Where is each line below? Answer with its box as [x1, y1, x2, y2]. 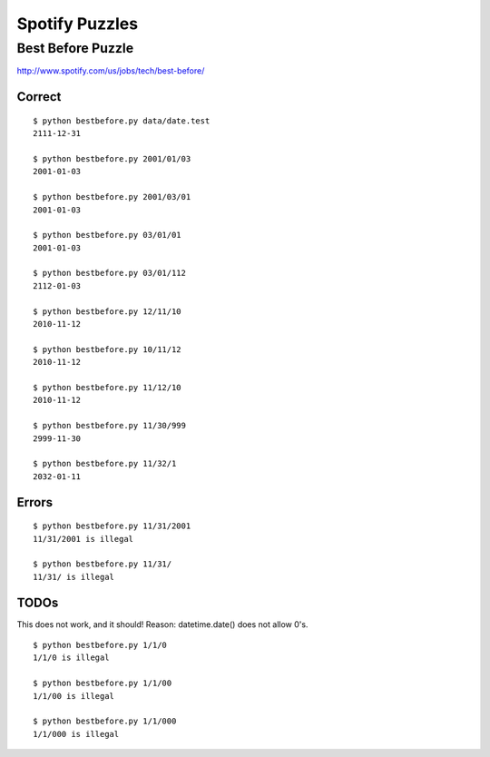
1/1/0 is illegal [33, 653, 110, 663]
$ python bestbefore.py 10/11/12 [33, 344, 181, 354]
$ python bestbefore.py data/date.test [33, 115, 211, 126]
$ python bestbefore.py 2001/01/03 [33, 153, 191, 163]
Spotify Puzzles [16, 14, 139, 34]
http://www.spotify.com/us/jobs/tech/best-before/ [16, 65, 205, 76]
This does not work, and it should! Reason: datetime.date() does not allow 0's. [16, 618, 309, 630]
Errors [16, 495, 54, 510]
